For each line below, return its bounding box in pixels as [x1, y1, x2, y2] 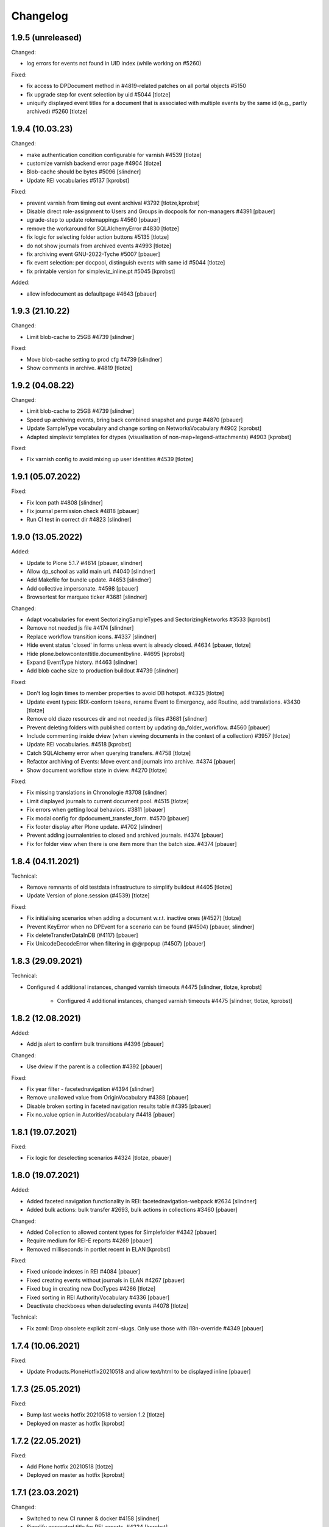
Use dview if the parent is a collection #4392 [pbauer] [26, 1063, 163, 1070]
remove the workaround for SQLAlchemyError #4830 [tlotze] [26, 225, 180, 232]
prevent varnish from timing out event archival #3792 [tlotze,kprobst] [26, 199, 200, 206]
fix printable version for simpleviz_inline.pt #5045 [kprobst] [26, 268, 175, 275]
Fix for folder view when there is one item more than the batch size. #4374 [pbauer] [26, 840, 237, 847]
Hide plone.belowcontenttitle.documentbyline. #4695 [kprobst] [26, 650, 185, 657]
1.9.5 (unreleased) [11, 32, 82, 43]
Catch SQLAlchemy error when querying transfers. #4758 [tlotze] [26, 749, 191, 757]
